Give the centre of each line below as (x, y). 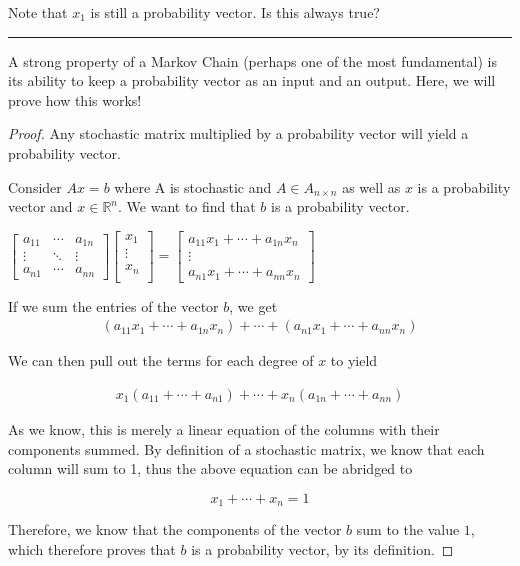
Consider (35, 186)
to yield (354, 360)
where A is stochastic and (193, 186)
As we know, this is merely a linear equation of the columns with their (224, 429)
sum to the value (408, 529)
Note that (38, 12)
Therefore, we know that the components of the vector (175, 529)
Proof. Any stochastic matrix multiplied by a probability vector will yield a (238, 133)
